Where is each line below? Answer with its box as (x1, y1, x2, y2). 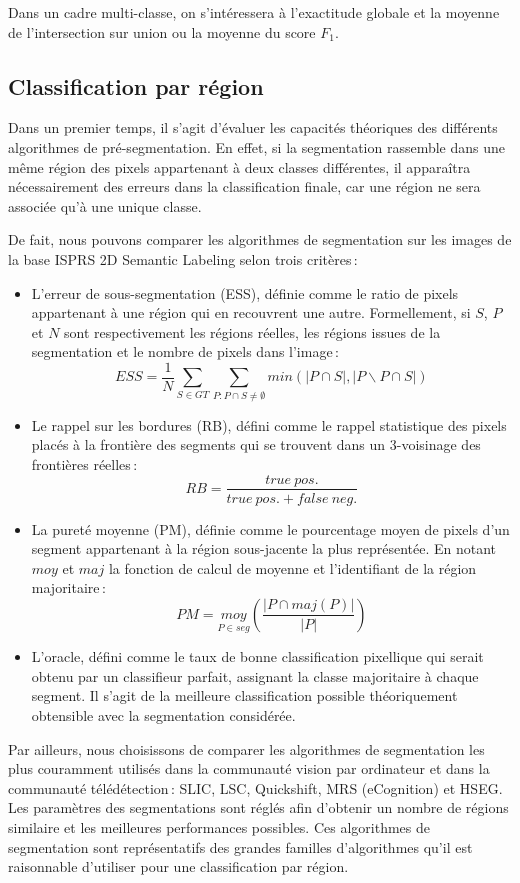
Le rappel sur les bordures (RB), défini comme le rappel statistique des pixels (31, 414, 507, 435)
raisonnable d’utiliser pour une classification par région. (8, 856, 349, 877)
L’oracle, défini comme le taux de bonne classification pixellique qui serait (31, 646, 484, 667)
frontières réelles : (31, 453, 138, 474)
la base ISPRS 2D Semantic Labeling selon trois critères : (8, 248, 358, 269)
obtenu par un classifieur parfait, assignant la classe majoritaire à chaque (31, 665, 479, 686)
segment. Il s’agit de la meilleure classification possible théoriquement (31, 685, 458, 706)
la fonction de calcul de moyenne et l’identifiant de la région (108, 557, 477, 578)
